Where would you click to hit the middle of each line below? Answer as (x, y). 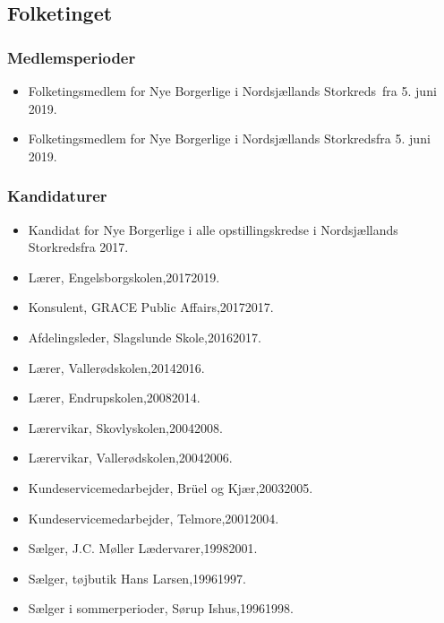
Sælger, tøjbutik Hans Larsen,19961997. (137, 578)
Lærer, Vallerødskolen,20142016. (116, 367)
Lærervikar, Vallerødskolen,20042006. (130, 458)
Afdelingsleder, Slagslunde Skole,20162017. (145, 337)
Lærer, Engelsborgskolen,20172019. (124, 277)
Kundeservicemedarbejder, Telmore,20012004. (154, 518)
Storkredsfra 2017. (78, 247)
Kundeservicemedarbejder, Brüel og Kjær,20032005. (171, 487)
